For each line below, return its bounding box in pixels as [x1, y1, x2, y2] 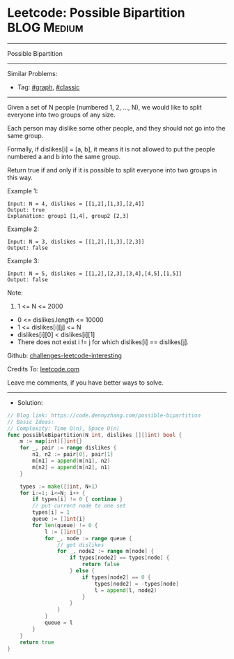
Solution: [17, 398, 43, 406]
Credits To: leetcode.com [7, 364, 80, 373]
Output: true [7, 206, 45, 214]
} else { [69, 568, 95, 575]
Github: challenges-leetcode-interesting [7, 351, 122, 360]
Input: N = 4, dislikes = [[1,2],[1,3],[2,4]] [7, 200, 145, 207]
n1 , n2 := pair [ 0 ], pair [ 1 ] [32, 451, 114, 458]
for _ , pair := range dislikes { [19, 445, 117, 452]
